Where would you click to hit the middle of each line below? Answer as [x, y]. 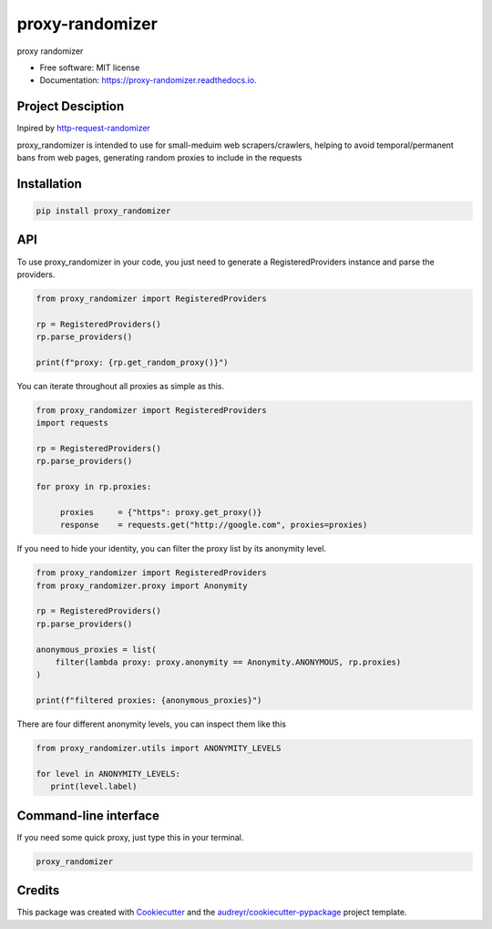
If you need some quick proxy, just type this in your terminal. [130, 837]
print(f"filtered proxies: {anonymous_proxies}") [149, 701]
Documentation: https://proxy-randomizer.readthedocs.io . [148, 80]
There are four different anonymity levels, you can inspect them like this [152, 724]
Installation [49, 184]
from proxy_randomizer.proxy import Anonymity [142, 585]
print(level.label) [94, 787]
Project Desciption [71, 106]
